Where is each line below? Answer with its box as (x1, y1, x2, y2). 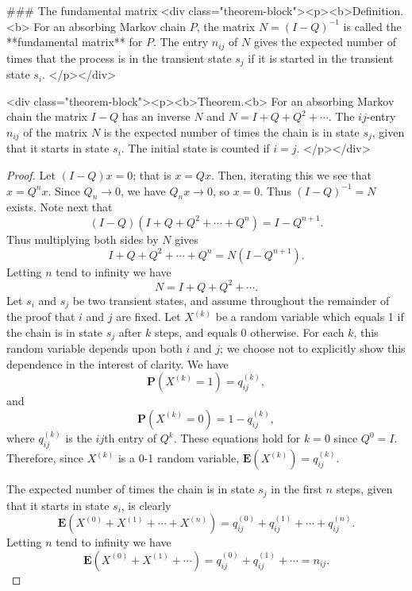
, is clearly (121, 496, 171, 513)
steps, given (336, 481, 393, 497)
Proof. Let (6, 166, 56, 183)
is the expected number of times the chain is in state (103, 123, 360, 140)
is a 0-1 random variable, (117, 450, 240, 466)
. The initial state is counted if (121, 140, 270, 156)
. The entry (152, 33, 209, 50)
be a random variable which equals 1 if (215, 308, 404, 325)
